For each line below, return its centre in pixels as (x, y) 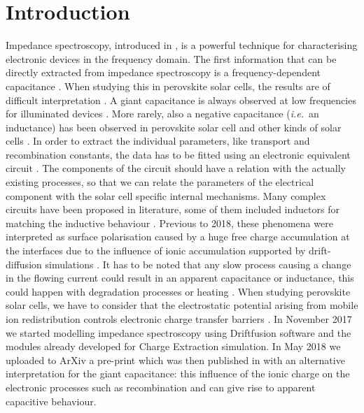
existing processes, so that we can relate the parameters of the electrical (160, 182)
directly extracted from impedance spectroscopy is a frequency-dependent (163, 72)
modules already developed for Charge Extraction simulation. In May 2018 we (173, 346)
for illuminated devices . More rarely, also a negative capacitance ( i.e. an (162, 114)
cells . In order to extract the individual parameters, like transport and (158, 141)
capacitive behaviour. (51, 401)
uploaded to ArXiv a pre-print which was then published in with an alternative (175, 360)
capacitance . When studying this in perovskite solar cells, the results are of (168, 86)
